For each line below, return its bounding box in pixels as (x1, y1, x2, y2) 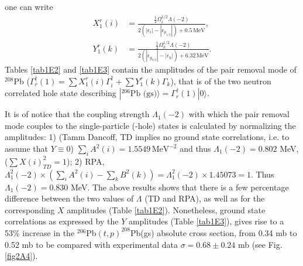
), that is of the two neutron (170, 74, 271, 87)
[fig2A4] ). (5, 250, 38, 262)
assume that (5, 142, 49, 154)
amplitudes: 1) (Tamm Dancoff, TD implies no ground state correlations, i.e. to (5, 131, 290, 143)
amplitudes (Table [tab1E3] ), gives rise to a (128, 215, 284, 227)
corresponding (5, 203, 55, 216)
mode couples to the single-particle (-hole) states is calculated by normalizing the (5, 119, 296, 131)
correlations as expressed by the (5, 215, 119, 227)
